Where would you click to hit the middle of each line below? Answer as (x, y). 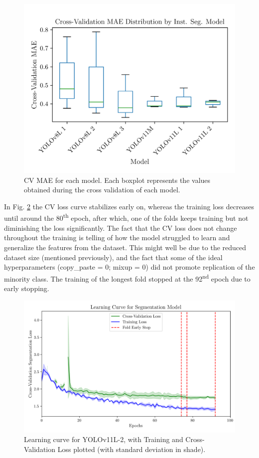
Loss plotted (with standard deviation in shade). (131, 449)
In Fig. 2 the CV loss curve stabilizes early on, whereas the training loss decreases (129, 206)
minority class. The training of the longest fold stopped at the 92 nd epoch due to (127, 278)
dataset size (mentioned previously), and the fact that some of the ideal (113, 257)
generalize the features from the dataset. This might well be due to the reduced (125, 247)
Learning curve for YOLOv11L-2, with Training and (104, 439)
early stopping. (27, 288)
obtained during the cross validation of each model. (102, 190)
